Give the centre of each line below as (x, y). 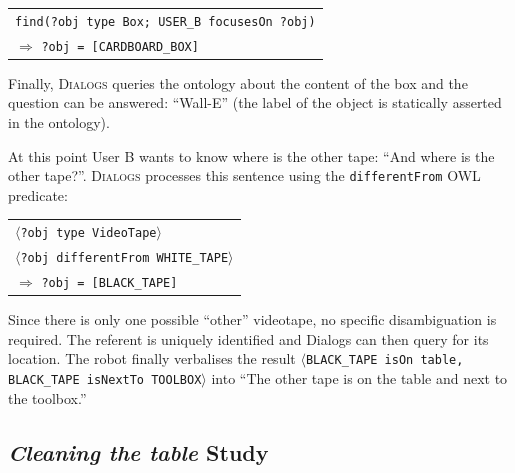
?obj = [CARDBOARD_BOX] (120, 46)
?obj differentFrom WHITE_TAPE (124, 258)
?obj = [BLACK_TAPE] (109, 283)
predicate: (38, 194)
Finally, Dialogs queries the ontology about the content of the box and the (238, 82)
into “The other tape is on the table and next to (359, 378)
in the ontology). (59, 122)
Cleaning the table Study (138, 451)
